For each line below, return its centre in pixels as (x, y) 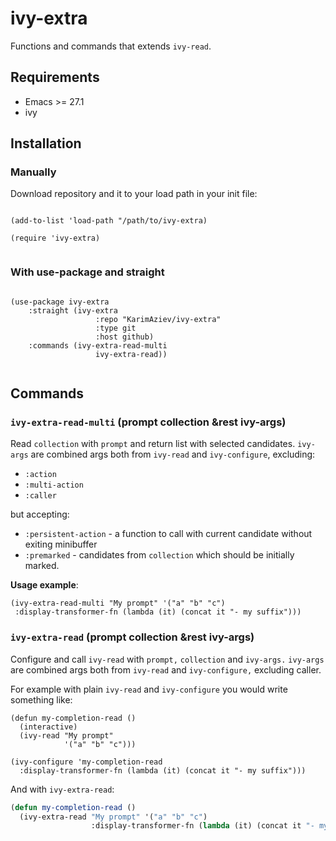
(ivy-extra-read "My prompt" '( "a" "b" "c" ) (113, 817)
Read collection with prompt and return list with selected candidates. (153, 444)
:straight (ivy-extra (73, 310)
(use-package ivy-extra (60, 302)
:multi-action (54, 485)
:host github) (125, 337)
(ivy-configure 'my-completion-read (86, 762)
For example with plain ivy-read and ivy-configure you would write (149, 689)
